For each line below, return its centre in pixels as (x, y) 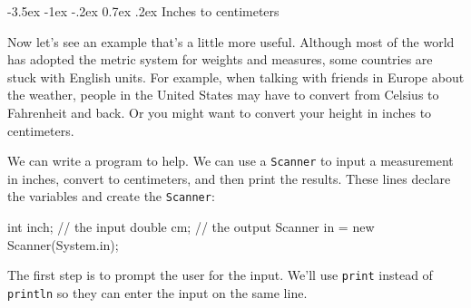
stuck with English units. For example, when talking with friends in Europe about (236, 77)
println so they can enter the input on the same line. (157, 292)
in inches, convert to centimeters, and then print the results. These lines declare (229, 178)
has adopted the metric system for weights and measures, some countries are (220, 59)
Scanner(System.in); (63, 244)
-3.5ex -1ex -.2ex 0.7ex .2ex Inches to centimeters (143, 11)
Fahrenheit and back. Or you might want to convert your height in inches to (220, 112)
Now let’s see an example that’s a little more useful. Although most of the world (231, 41)
